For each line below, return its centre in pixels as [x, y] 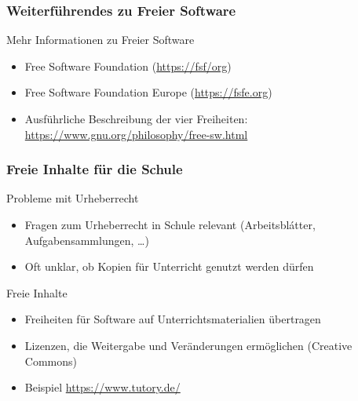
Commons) [51, 361]
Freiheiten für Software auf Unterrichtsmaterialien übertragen [173, 319]
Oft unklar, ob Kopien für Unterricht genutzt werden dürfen [169, 266]
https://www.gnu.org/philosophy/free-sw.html [136, 134]
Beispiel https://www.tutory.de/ [102, 387]
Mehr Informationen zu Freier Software [100, 40]
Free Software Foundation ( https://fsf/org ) [128, 66]
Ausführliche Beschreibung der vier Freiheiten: [136, 118]
